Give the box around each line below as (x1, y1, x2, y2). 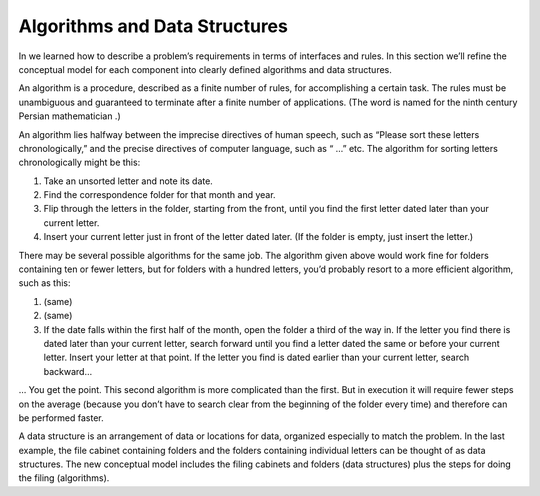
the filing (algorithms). (18, 472, 110, 484)
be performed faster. (18, 411, 104, 424)
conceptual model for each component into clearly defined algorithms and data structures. (18, 63, 392, 75)
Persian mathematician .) (18, 110, 121, 122)
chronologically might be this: (18, 156, 141, 169)
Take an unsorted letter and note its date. (43, 175, 214, 187)
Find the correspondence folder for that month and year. (43, 189, 276, 201)
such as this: (18, 277, 71, 289)
